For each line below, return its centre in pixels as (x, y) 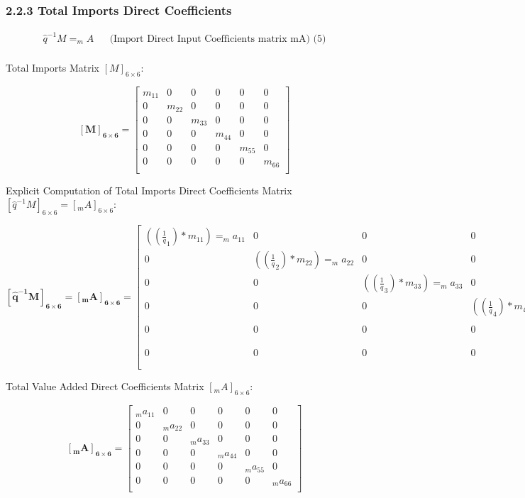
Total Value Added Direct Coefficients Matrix (105, 386)
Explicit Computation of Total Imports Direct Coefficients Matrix (149, 190)
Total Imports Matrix (53, 67)
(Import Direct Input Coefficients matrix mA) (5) (218, 39)
